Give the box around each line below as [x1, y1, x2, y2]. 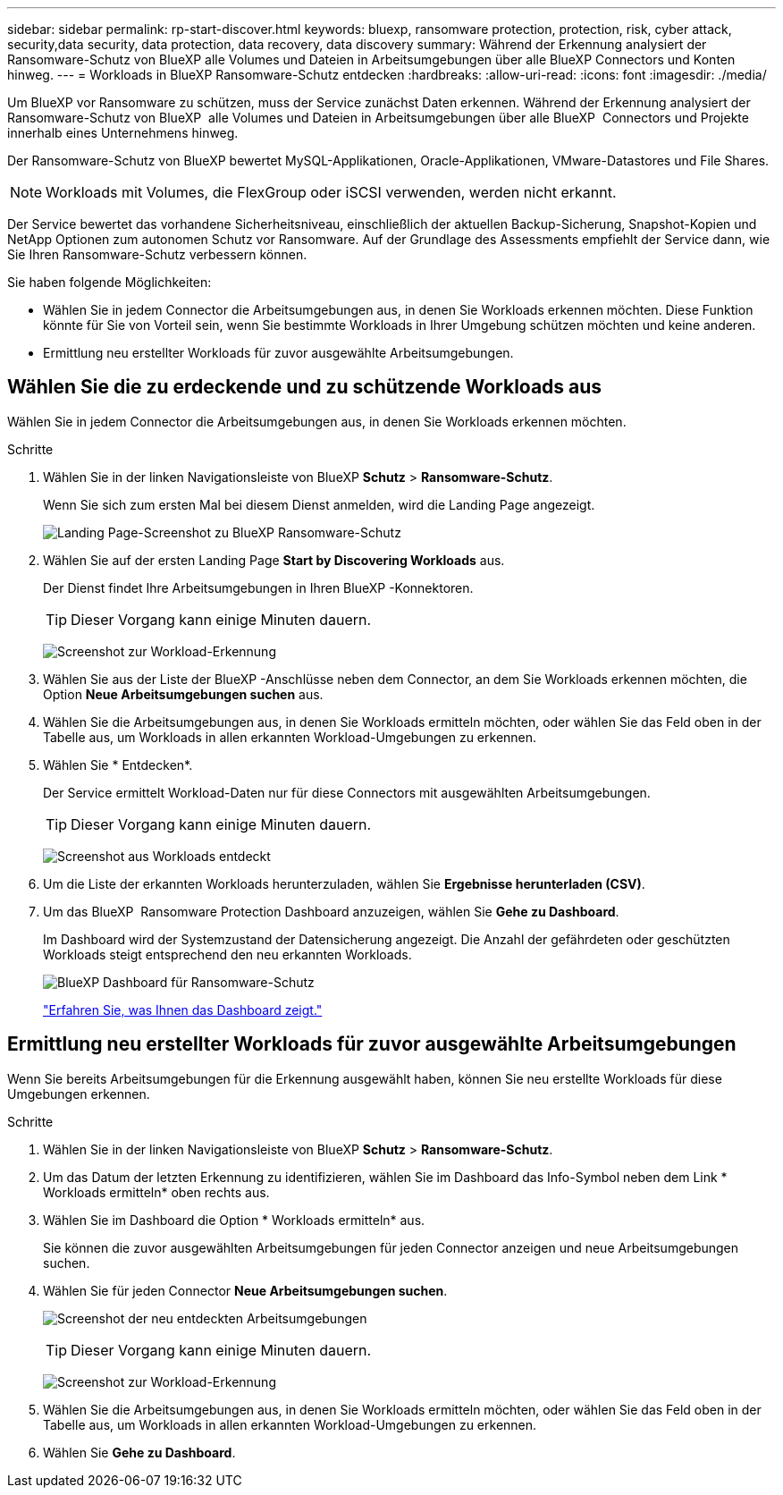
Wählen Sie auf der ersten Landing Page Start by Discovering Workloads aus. [43, 552, 505, 568]
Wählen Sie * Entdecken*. [43, 756, 193, 773]
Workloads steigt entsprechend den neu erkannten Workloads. [43, 946, 412, 962]
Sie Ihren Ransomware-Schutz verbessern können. [7, 247, 307, 262]
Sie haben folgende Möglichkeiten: [7, 275, 212, 290]
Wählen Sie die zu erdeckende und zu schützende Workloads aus [7, 376, 602, 399]
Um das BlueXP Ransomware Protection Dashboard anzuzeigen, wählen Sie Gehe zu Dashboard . [43, 903, 619, 919]
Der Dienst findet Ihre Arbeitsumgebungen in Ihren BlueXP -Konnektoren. [43, 579, 474, 595]
